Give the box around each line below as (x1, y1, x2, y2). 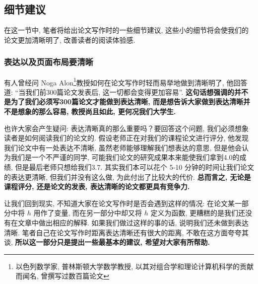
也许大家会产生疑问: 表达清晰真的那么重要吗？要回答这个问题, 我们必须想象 (4, 123, 249, 133)
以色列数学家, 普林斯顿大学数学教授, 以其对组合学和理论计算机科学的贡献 (15, 261, 254, 271)
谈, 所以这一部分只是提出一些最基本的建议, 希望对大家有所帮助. (4, 237, 210, 247)
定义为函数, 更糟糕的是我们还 (150, 208, 245, 218)
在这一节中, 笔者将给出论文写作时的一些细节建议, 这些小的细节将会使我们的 (4, 25, 249, 35)
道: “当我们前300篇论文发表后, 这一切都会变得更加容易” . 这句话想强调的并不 (4, 86, 248, 97)
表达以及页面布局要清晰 (4, 56, 93, 68)
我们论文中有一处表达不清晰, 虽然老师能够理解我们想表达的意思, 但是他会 (4, 142, 242, 152)
